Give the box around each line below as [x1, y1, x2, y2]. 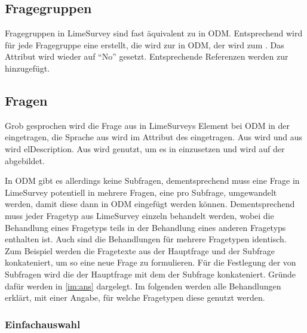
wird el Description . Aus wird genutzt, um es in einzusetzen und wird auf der [5, 142, 285, 155]
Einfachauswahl [5, 316, 81, 331]
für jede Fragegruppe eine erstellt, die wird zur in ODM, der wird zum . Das [5, 38, 284, 51]
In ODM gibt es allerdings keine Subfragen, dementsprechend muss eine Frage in [5, 174, 300, 187]
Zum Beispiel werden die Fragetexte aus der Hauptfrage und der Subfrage [5, 244, 275, 257]
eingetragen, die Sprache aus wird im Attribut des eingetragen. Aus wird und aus [5, 131, 302, 143]
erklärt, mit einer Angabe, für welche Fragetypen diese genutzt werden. [5, 291, 265, 304]
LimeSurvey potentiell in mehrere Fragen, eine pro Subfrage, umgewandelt [5, 186, 277, 198]
